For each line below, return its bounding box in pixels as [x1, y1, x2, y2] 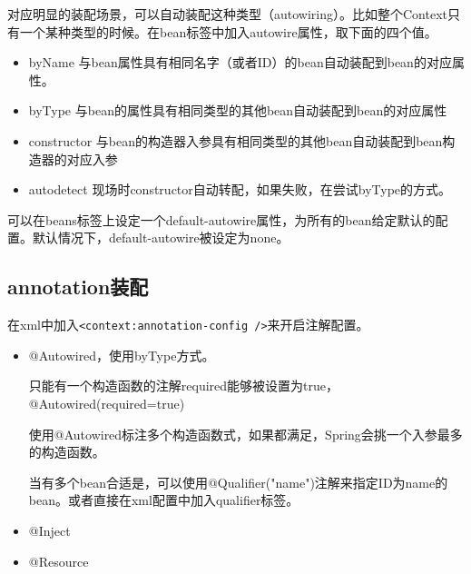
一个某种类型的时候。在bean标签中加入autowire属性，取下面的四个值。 [19, 22, 437, 41]
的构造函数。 [28, 442, 105, 461]
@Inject [28, 520, 71, 539]
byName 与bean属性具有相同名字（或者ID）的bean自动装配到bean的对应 [28, 53, 452, 72]
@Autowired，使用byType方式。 [28, 345, 215, 364]
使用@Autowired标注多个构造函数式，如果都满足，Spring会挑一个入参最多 [28, 424, 463, 443]
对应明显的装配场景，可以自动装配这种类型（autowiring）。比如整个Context [7, 5, 447, 23]
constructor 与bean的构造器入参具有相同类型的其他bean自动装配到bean [28, 131, 443, 150]
